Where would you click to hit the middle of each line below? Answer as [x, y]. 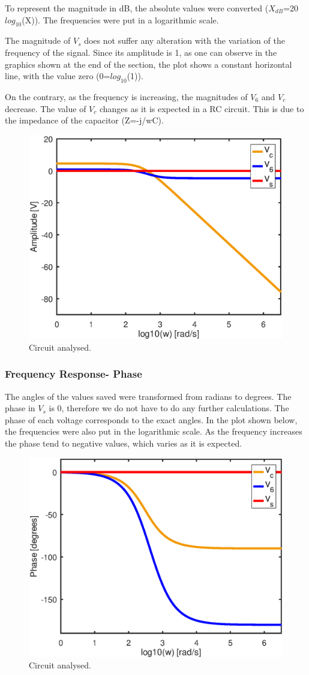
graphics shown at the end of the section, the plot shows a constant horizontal [148, 64]
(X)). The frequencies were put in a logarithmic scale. [120, 19]
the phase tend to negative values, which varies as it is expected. [124, 443]
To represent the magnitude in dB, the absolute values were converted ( [137, 8]
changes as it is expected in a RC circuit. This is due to [202, 108]
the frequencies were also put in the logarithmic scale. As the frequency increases [154, 431]
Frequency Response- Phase [73, 374]
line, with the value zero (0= [58, 76]
